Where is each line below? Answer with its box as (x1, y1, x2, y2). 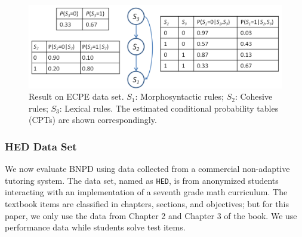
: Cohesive (235, 90, 273, 103)
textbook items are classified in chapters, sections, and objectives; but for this (5, 197, 289, 210)
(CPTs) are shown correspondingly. (29, 113, 157, 126)
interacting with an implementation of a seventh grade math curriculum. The (5, 186, 288, 198)
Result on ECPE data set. (29, 90, 124, 103)
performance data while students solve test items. (5, 221, 186, 233)
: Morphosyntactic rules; (135, 90, 224, 103)
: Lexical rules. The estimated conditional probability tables (59, 101, 279, 114)
